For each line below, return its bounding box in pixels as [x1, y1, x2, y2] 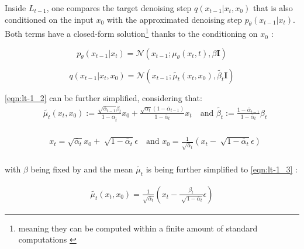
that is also [253, 2, 293, 13]
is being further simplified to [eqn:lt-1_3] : [146, 162, 298, 175]
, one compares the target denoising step [46, 2, 192, 13]
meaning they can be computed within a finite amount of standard [18, 222, 258, 234]
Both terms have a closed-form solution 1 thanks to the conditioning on [5, 26, 258, 40]
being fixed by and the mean [30, 162, 133, 175]
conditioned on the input [5, 13, 94, 25]
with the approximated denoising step [106, 13, 242, 25]
